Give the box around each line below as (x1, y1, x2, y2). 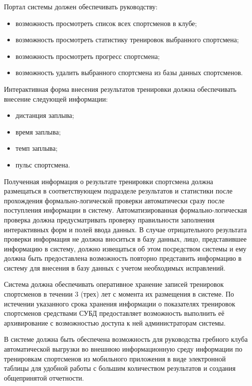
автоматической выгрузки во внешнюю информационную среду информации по (4, 344, 243, 354)
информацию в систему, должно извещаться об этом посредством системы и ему (4, 243, 247, 253)
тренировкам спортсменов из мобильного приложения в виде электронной (4, 353, 226, 363)
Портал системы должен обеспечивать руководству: (4, 1, 158, 11)
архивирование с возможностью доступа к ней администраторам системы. (4, 317, 226, 328)
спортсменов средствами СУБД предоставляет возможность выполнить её (4, 308, 224, 318)
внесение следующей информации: (4, 93, 108, 104)
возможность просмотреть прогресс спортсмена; (15, 51, 160, 61)
